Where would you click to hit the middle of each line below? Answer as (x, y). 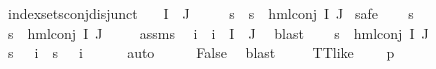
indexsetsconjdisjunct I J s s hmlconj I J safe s (210, 13)
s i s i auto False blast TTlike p (201, 52)
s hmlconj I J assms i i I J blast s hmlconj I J (218, 32)
